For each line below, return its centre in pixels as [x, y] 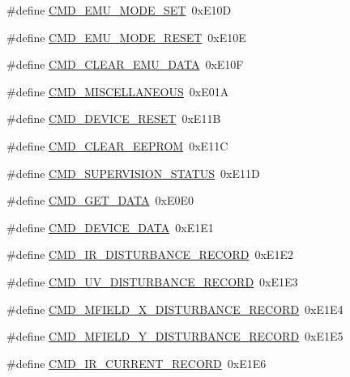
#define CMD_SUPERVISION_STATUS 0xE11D [133, 173]
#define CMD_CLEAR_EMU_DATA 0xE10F [125, 64]
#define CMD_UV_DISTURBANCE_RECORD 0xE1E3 [152, 281]
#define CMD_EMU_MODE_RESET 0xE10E [126, 37]
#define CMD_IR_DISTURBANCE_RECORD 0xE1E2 [150, 254]
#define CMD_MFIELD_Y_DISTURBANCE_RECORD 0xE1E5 [175, 336]
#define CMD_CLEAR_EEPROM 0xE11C [117, 145]
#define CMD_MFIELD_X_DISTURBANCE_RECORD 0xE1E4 [175, 309]
